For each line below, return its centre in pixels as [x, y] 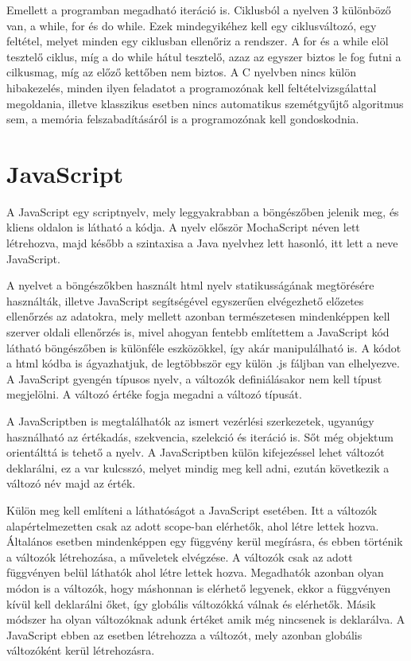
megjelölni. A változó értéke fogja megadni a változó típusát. [154, 394]
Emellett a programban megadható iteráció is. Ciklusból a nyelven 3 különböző [199, 10]
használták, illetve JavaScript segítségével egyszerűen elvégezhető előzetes [185, 300]
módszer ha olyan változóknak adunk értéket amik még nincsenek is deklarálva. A [206, 619]
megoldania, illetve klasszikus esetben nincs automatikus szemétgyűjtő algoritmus [205, 103]
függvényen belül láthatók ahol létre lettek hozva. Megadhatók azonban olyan [195, 572]
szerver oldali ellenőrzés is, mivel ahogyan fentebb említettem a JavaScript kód [198, 332]
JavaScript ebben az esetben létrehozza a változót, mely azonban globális [184, 634]
